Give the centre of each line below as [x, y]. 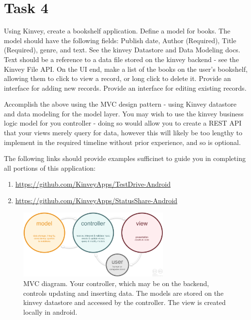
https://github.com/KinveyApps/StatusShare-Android [96, 200]
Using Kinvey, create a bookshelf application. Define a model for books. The [117, 31]
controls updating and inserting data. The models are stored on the [124, 293]
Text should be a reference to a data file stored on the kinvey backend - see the [121, 59]
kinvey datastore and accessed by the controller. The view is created [125, 302]
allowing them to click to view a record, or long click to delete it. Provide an [118, 78]
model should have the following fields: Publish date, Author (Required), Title [120, 40]
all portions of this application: [50, 168]
